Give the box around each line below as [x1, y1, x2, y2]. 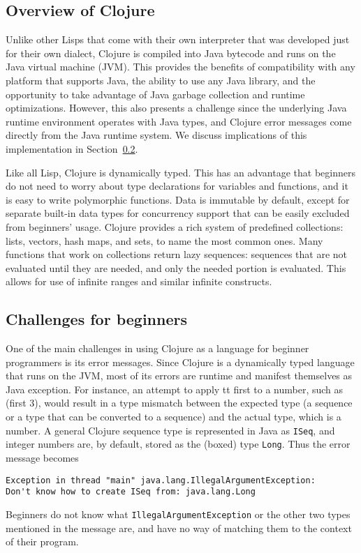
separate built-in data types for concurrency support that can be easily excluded [6, 206, 350, 220]
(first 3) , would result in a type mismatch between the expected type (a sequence [6, 395, 353, 410]
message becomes [6, 450, 79, 464]
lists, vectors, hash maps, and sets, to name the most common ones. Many [6, 233, 323, 248]
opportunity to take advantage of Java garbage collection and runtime [6, 86, 305, 101]
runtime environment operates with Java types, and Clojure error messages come [6, 114, 352, 128]
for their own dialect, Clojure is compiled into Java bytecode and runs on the [6, 45, 336, 60]
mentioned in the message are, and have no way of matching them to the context [6, 520, 352, 535]
